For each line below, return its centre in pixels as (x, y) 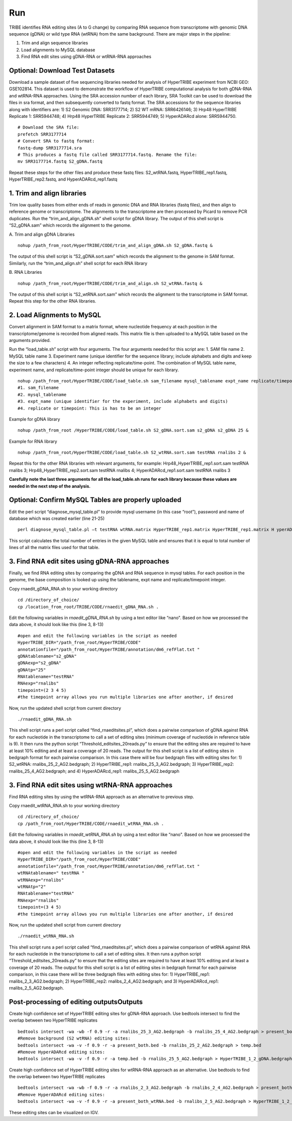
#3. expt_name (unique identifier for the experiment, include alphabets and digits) (123, 401)
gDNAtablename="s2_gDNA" (47, 656)
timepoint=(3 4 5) (40, 907)
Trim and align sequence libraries (55, 43)
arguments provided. (30, 340)
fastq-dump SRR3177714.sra (50, 148)
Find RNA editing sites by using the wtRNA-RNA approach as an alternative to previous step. (101, 797)
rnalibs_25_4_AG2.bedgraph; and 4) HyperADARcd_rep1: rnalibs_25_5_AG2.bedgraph (94, 771)
